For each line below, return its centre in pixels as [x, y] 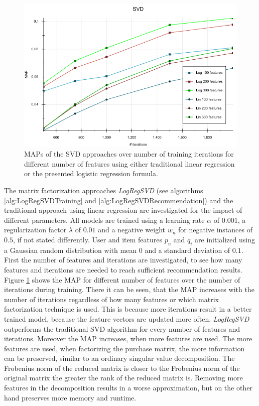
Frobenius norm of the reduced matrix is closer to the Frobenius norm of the [122, 368]
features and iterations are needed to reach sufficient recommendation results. [123, 269]
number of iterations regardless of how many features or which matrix [111, 299]
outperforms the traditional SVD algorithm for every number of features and [122, 328]
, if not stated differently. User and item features [87, 239]
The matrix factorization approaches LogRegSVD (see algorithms [104, 190]
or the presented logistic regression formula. [91, 173]
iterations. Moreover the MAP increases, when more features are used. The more [128, 339]
